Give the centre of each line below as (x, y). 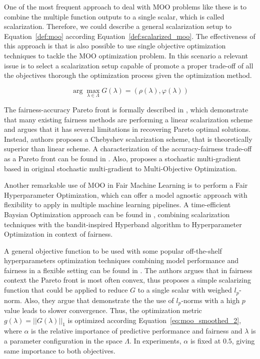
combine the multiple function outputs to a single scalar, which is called (114, 16)
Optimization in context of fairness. (58, 234)
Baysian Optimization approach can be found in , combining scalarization (117, 214)
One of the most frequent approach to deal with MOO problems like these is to (125, 6)
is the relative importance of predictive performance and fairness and (137, 331)
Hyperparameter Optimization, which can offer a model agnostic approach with (126, 194)
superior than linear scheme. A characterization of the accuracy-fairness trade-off (128, 149)
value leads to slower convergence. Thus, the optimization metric (103, 310)
